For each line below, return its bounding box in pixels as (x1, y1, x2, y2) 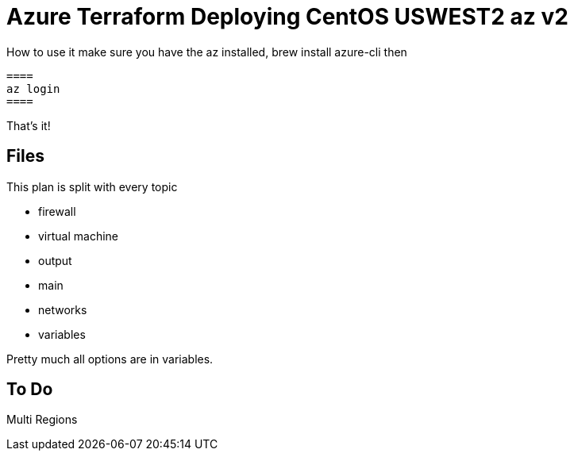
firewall (38, 204, 76, 218)
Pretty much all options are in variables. (6, 351, 214, 366)
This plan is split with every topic (6, 179, 178, 194)
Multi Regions (6, 413, 78, 427)
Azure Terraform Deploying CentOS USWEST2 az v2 (6, 3, 568, 30)
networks (38, 302, 87, 317)
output (38, 253, 72, 267)
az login (6, 82, 60, 95)
